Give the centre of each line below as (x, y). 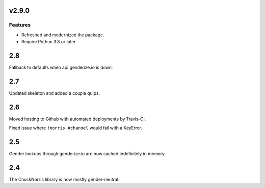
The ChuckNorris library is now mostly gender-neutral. (64, 180)
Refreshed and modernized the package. (63, 35)
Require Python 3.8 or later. (49, 42)
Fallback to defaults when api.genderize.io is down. (61, 67)
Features (20, 25)
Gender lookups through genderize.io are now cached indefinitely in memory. (87, 154)
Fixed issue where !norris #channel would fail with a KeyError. (76, 128)
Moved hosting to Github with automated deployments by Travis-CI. (78, 119)
